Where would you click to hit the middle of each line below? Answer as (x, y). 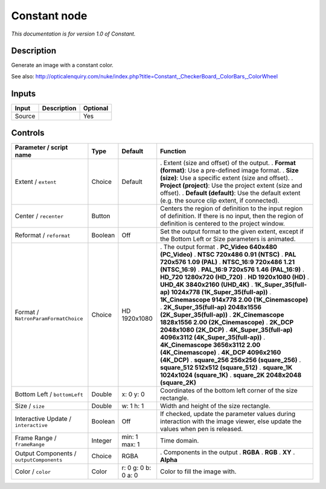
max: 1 (131, 444)
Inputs (24, 93)
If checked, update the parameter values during (228, 414)
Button (101, 216)
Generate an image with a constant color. (62, 65)
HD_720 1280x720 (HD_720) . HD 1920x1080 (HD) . (235, 277)
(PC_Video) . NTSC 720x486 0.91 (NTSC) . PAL (228, 254)
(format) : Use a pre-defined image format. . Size (229, 171)
